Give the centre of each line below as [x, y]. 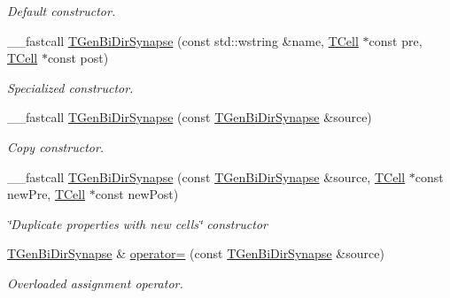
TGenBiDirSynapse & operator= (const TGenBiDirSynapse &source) [196, 253]
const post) [78, 58]
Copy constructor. [56, 146]
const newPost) [137, 194]
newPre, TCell [47, 194]
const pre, [396, 40]
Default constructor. [62, 11]
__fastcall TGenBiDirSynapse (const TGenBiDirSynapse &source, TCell [206, 176]
